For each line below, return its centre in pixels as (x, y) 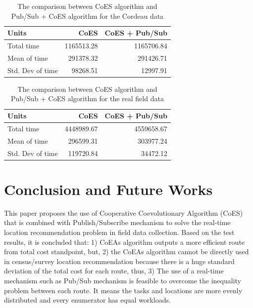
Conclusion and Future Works (108, 189)
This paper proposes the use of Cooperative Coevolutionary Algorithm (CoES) (124, 212)
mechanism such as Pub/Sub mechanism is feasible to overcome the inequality (123, 280)
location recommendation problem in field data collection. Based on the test (119, 232)
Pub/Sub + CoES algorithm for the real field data (87, 98)
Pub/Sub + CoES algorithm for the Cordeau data (87, 16)
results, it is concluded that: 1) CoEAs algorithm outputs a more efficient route (125, 242)
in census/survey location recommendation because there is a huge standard (119, 261)
